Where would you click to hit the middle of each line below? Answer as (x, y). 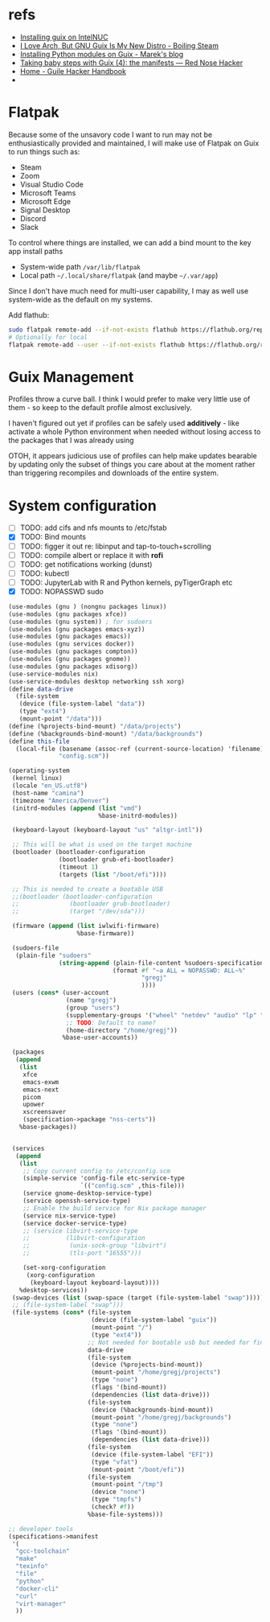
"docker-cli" (37, 1589)
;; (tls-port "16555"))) (82, 1253)
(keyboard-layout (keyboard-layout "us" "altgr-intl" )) (107, 830)
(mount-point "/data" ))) (61, 719)
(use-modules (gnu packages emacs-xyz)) (77, 629)
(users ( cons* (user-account (61, 993)
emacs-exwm (41, 1082)
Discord (33, 218)
